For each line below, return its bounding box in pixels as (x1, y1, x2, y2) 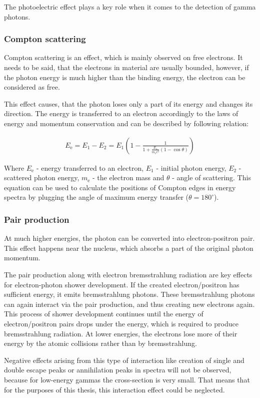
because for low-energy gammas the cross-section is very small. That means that (4, 374, 250, 384)
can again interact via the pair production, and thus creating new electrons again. (4, 298, 255, 309)
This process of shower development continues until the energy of (4, 308, 203, 319)
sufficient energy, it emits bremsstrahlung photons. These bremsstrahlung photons (4, 289, 255, 299)
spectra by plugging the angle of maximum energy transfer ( (4, 192, 188, 202)
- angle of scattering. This (172, 172, 251, 183)
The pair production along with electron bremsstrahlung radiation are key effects (4, 269, 252, 279)
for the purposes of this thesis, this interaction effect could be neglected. (4, 384, 225, 394)
